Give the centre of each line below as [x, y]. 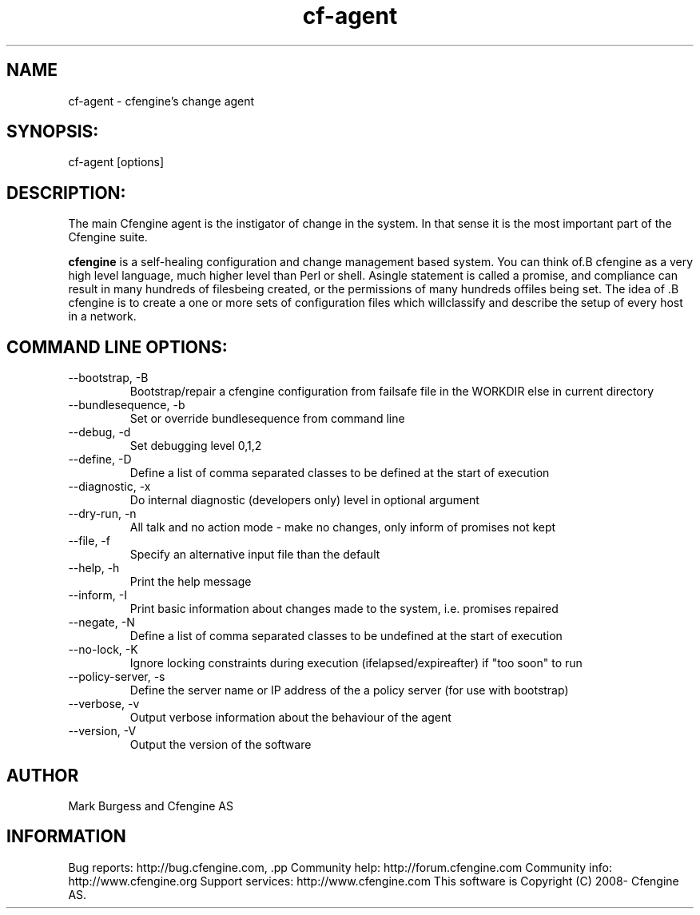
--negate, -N [101, 623]
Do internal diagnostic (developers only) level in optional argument [304, 500]
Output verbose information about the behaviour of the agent [290, 718]
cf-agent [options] [116, 162]
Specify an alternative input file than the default [255, 555]
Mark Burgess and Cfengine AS [151, 806]
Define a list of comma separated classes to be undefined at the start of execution [346, 636]
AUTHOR [43, 775]
